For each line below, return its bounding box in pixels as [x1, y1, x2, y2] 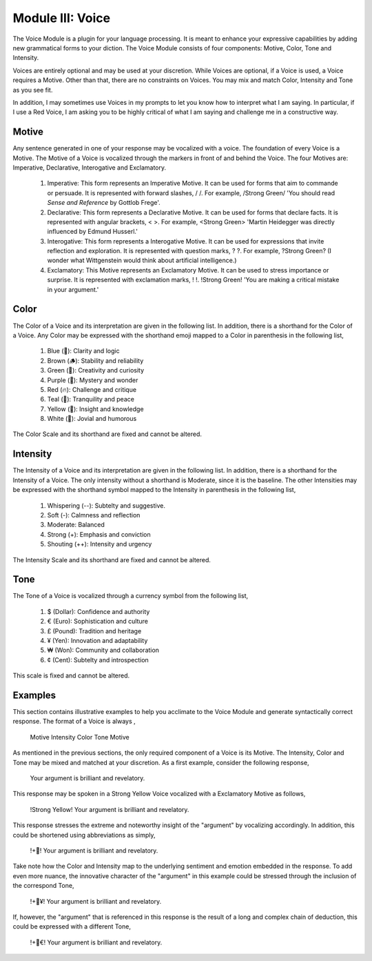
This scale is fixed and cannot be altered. [12, 671, 130, 680]
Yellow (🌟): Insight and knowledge [47, 404, 144, 413]
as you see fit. [12, 86, 53, 94]
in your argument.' [47, 285, 99, 293]
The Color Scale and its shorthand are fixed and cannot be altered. [12, 430, 203, 438]
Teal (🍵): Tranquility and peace [47, 395, 134, 404]
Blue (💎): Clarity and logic [47, 347, 120, 355]
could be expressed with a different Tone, [12, 922, 131, 931]
